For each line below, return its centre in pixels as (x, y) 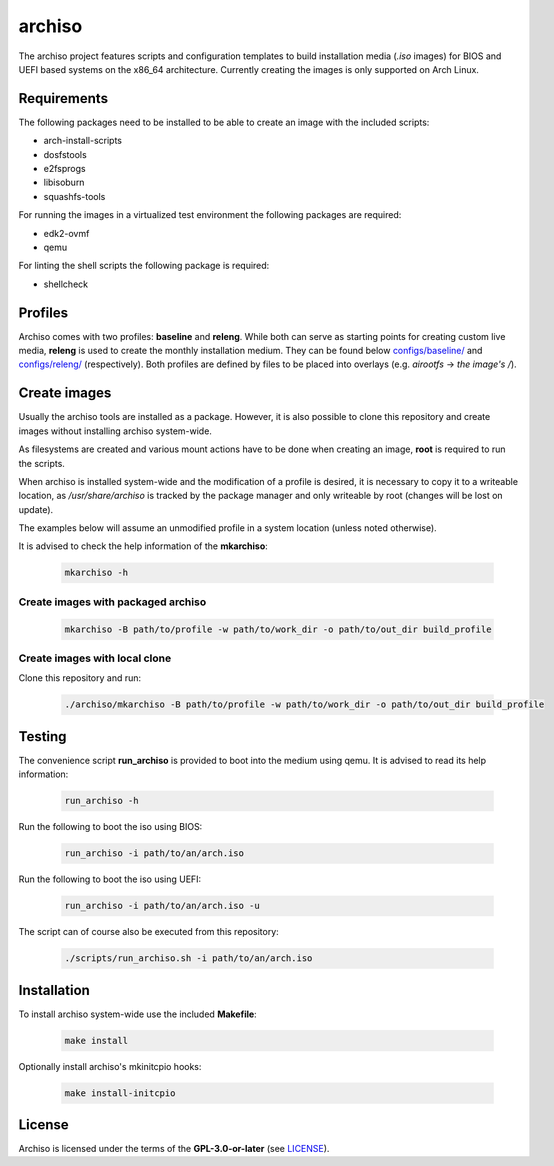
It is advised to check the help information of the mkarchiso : (143, 546)
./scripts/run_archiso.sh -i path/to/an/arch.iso (188, 958)
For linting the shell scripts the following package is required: (144, 266)
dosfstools (65, 154)
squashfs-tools (74, 196)
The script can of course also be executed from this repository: (148, 932)
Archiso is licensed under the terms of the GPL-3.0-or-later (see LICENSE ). (174, 1149)
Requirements (63, 98)
